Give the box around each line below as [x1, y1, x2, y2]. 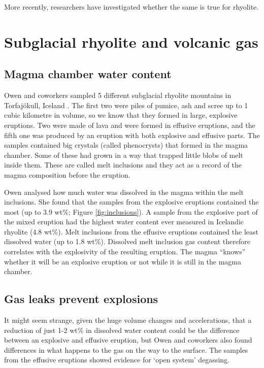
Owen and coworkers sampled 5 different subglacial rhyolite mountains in [4, 90, 232, 101]
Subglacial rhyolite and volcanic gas [4, 31, 258, 52]
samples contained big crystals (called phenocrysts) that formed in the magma [4, 140, 248, 150]
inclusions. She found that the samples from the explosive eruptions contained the [4, 196, 259, 207]
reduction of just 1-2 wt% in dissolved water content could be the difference [4, 324, 240, 335]
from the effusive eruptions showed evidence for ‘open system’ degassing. [4, 354, 229, 365]
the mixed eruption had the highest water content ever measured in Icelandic [4, 216, 244, 227]
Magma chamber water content [4, 66, 172, 82]
